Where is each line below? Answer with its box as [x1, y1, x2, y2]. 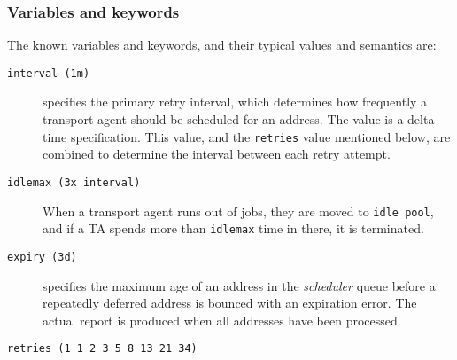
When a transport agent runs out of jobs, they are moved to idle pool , [43, 201, 434, 220]
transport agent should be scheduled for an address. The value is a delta [43, 110, 435, 129]
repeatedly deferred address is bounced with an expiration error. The [43, 293, 417, 312]
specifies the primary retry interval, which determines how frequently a [43, 92, 428, 111]
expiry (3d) [7, 250, 77, 263]
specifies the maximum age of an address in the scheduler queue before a [43, 276, 436, 294]
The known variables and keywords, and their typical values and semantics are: [7, 35, 437, 54]
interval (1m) [7, 67, 90, 80]
